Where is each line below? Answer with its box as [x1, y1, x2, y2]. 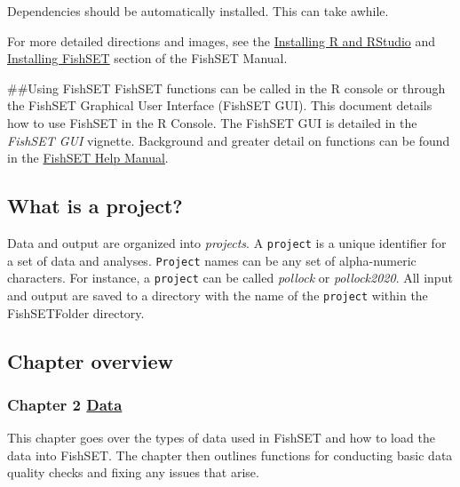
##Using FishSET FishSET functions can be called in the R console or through [7, 78, 446, 97]
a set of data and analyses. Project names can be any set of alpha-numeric [7, 251, 416, 269]
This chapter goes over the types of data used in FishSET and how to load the [7, 428, 435, 447]
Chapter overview [7, 347, 173, 374]
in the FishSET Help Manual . [7, 148, 169, 167]
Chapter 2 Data [7, 393, 123, 415]
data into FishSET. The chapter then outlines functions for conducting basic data [7, 445, 453, 464]
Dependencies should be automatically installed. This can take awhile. [7, 2, 389, 20]
